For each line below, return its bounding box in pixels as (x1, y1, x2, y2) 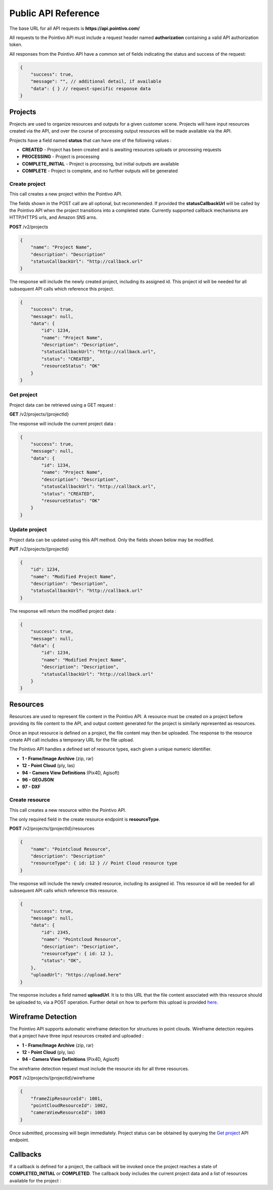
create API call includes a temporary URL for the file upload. (9, 737, 134, 743)
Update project (9, 526, 47, 533)
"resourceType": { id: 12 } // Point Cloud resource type (30, 860, 177, 866)
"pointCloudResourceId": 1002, (30, 1102, 108, 1108)
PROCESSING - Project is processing (22, 153, 100, 160)
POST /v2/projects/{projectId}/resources (9, 825, 95, 831)
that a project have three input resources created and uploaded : (9, 1033, 144, 1039)
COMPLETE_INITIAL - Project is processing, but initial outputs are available (22, 161, 179, 167)
